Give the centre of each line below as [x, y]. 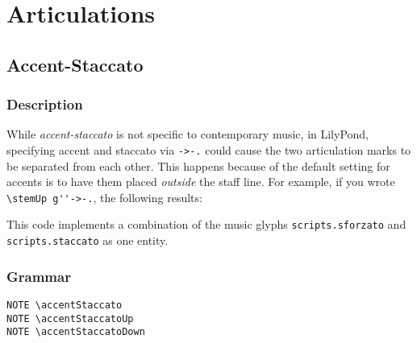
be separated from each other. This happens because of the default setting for [198, 165]
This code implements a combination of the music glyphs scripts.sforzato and [206, 224]
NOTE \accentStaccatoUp [70, 318]
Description [45, 104]
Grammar [39, 276]
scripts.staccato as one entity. [88, 240]
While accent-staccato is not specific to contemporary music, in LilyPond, [188, 134]
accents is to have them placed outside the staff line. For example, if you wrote [201, 182]
